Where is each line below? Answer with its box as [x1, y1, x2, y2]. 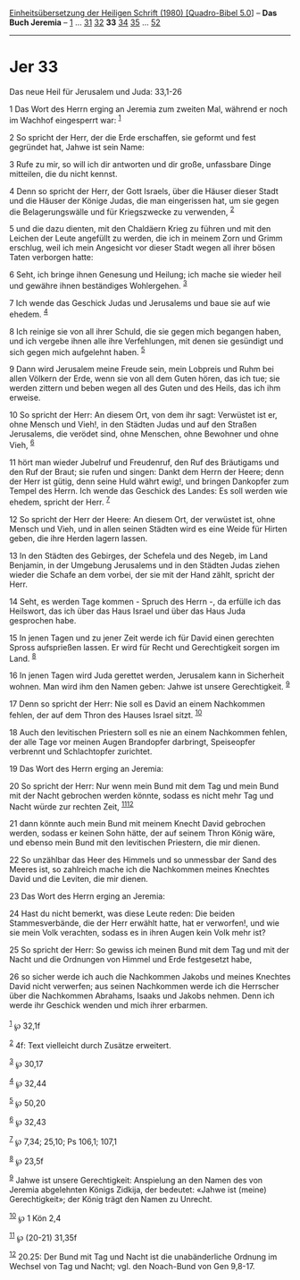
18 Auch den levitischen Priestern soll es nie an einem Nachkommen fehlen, [9, 726, 287, 737]
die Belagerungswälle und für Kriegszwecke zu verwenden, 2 [9, 205, 235, 217]
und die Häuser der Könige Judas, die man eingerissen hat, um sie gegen [9, 195, 279, 206]
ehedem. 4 [9, 307, 49, 319]
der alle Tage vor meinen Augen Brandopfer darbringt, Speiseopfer [9, 736, 256, 747]
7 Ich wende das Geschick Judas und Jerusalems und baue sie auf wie [9, 297, 271, 308]
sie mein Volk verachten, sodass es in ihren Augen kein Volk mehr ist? [9, 928, 266, 938]
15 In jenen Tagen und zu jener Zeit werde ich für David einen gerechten [9, 632, 275, 643]
